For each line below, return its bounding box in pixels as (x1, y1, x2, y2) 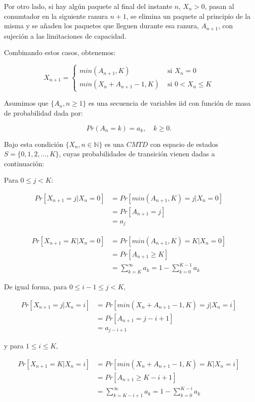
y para (4, 340, 24, 351)
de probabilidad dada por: (4, 107, 83, 118)
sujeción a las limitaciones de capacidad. (4, 30, 127, 41)
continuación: (4, 158, 44, 168)
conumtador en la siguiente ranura (4, 10, 108, 21)
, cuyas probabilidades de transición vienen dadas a (59, 148, 215, 159)
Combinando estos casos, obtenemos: (4, 47, 116, 58)
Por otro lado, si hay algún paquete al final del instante (4, 1, 173, 11)
